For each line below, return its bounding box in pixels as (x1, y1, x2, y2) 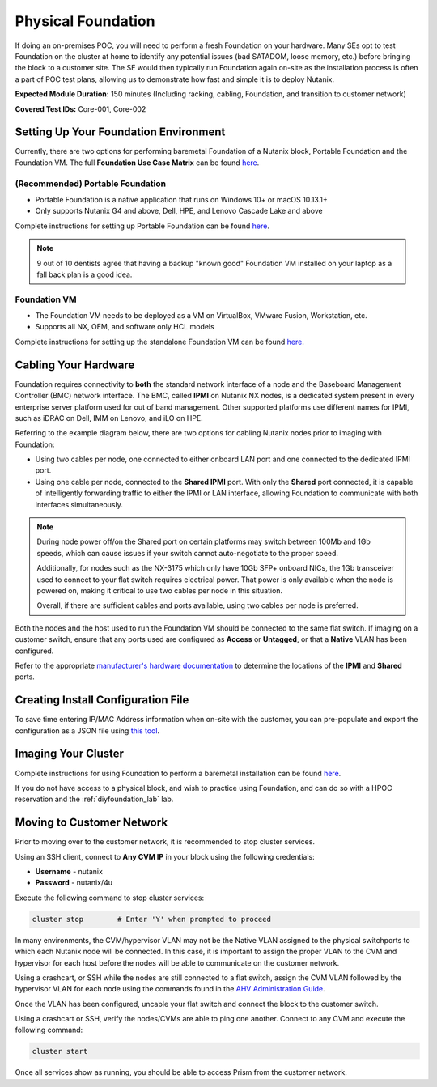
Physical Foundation (15, 12, 155, 30)
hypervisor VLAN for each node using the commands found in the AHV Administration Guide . (15, 984, 325, 994)
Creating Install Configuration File (15, 693, 189, 707)
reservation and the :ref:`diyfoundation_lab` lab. (15, 794, 174, 805)
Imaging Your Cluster (15, 747, 125, 761)
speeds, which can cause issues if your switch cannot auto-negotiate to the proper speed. (36, 548, 339, 558)
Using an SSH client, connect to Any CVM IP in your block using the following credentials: (15, 851, 315, 861)
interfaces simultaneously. (35, 499, 123, 509)
